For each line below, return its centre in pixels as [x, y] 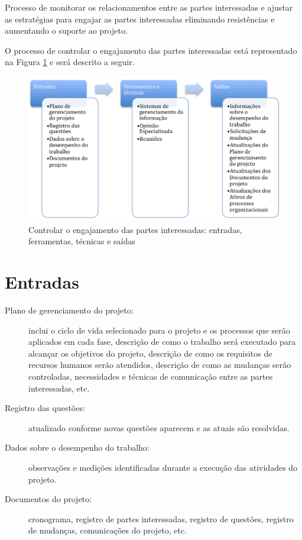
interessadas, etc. [59, 388]
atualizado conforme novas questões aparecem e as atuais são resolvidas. [159, 427]
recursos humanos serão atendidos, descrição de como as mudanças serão [160, 365]
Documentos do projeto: [48, 499]
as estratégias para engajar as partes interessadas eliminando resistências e [140, 19]
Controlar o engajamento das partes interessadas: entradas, [135, 229]
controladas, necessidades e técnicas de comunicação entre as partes [151, 376]
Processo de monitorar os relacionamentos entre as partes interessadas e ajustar [149, 7]
